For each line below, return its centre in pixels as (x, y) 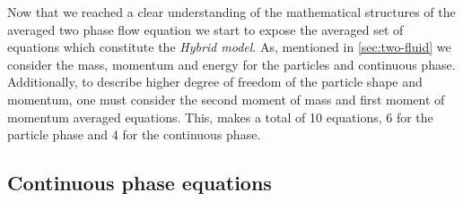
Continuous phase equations (140, 183)
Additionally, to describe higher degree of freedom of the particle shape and (215, 82)
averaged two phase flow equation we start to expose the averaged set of (205, 29)
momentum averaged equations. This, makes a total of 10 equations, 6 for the (220, 117)
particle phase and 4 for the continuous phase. (134, 134)
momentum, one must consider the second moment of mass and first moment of (226, 99)
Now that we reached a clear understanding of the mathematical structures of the (231, 12)
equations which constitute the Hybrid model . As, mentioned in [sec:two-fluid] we (229, 47)
